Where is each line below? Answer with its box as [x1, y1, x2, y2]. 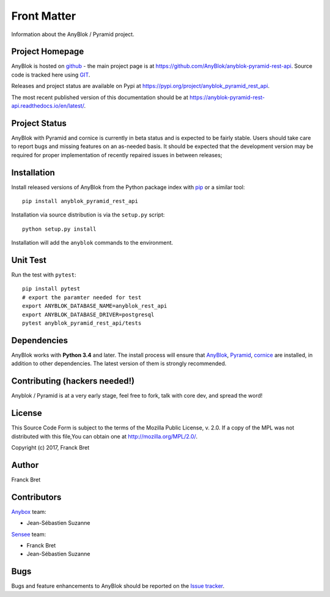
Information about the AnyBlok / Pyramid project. [11, 31, 134, 38]
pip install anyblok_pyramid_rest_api [22, 198, 139, 204]
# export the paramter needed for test [22, 294, 142, 301]
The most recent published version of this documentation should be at [11, 94, 189, 101]
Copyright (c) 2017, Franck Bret [11, 443, 90, 451]
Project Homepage [11, 46, 84, 57]
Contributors [11, 492, 62, 502]
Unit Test [11, 254, 47, 265]
